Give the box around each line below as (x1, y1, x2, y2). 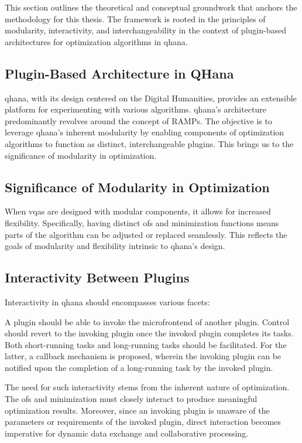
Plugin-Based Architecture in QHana (5, 64, 234, 82)
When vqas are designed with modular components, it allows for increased (5, 205, 271, 217)
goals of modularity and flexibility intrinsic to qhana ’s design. (5, 240, 225, 252)
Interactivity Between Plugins (5, 268, 190, 287)
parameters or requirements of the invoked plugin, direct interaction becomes (5, 415, 281, 428)
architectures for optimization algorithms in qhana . (5, 35, 188, 47)
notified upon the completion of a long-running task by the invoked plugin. (5, 361, 273, 373)
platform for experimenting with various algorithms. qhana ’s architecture (5, 103, 267, 115)
